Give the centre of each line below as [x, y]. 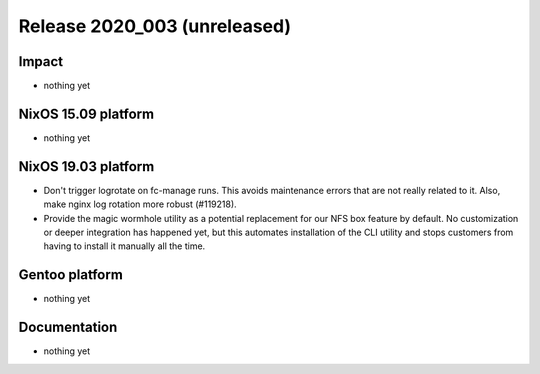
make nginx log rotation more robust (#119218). [140, 204]
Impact [41, 61]
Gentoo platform [71, 275]
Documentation [68, 327]
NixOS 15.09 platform [86, 113]
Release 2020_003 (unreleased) [155, 26]
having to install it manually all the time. [124, 246]
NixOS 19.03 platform [86, 166]
